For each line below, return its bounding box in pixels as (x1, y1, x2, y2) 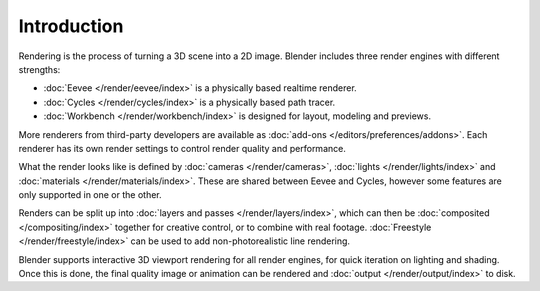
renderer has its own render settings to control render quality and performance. (18, 142, 347, 154)
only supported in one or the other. (18, 189, 162, 201)
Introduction (18, 15, 124, 37)
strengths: (18, 63, 61, 75)
